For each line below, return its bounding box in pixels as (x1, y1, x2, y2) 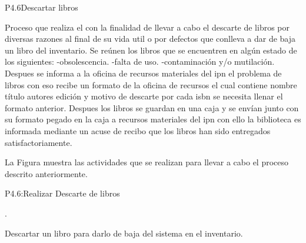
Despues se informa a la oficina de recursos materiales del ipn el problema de (5, 66, 282, 79)
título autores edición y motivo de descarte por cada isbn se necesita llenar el (5, 90, 283, 102)
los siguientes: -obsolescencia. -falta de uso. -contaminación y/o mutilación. (5, 55, 275, 68)
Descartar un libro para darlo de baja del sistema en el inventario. (5, 227, 243, 239)
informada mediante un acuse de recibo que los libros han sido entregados (5, 124, 271, 137)
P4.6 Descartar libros (5, 1, 78, 13)
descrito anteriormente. (5, 167, 88, 179)
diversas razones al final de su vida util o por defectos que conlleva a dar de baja (5, 32, 296, 45)
